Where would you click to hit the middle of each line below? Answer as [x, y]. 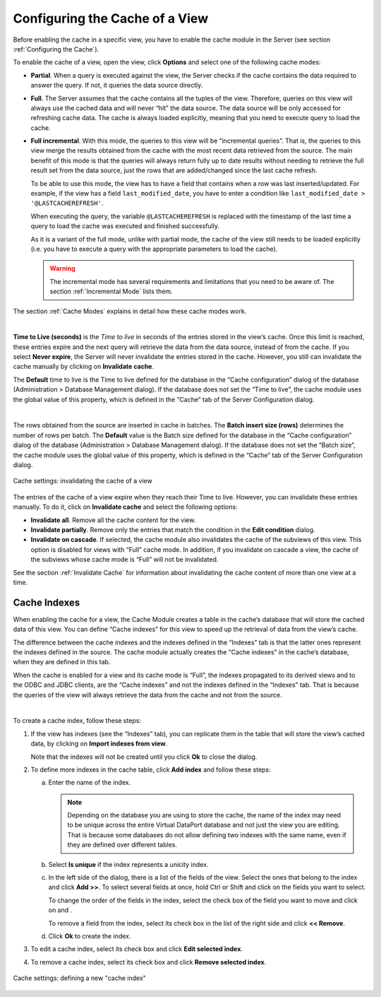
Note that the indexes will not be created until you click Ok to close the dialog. [144, 757]
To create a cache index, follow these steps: [77, 721]
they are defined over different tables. [122, 845]
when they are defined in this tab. [62, 662]
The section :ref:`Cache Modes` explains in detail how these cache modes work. [130, 311]
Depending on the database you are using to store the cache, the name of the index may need [204, 815]
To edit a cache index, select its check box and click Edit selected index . [137, 949]
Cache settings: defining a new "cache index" [79, 978]
